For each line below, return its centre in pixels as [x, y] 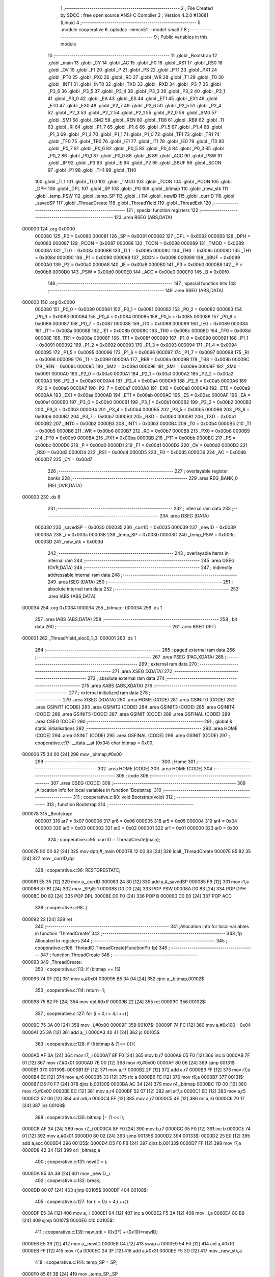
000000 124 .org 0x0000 [49, 229]
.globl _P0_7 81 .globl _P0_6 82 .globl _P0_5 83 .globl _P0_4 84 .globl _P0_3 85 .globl [136, 149]
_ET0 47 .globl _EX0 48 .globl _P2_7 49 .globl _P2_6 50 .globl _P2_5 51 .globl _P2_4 [134, 106]
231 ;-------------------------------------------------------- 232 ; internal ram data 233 [139, 509]
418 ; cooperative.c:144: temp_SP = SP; [76, 1262]
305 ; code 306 [132, 776]
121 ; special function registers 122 [162, 210]
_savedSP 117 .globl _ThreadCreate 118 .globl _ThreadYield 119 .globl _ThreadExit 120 [123, 203]
